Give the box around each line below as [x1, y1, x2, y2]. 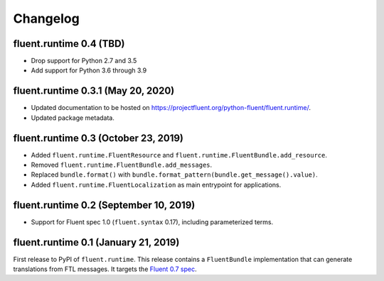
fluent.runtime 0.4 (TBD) [13, 38, 125, 50]
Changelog [13, 11, 80, 26]
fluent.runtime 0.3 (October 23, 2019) [13, 132, 184, 144]
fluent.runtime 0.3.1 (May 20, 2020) [13, 85, 175, 97]
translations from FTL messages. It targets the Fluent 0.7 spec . [13, 265, 197, 273]
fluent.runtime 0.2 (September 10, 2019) [13, 199, 196, 211]
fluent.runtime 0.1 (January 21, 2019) [13, 236, 180, 248]
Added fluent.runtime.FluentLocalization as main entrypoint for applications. [31, 180, 282, 189]
